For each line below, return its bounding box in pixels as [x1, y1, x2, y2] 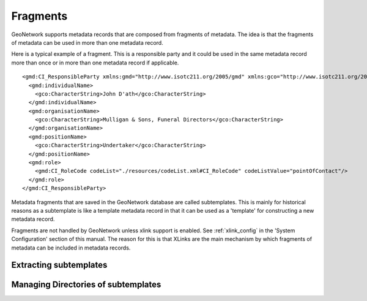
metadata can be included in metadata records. [11, 244, 131, 251]
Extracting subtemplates [11, 260, 108, 270]
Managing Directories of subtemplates [11, 280, 161, 290]
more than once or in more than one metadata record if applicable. [11, 59, 179, 66]
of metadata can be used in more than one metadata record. [11, 39, 163, 46]
